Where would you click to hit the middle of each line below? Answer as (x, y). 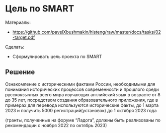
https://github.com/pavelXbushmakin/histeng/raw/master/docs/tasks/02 (86, 32)
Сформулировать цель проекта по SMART (57, 56)
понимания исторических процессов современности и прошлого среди (82, 89)
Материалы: (18, 22)
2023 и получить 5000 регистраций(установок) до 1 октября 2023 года (81, 110)
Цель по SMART (40, 9)
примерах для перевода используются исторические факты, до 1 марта (82, 105)
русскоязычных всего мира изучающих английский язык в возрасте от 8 (83, 94)
